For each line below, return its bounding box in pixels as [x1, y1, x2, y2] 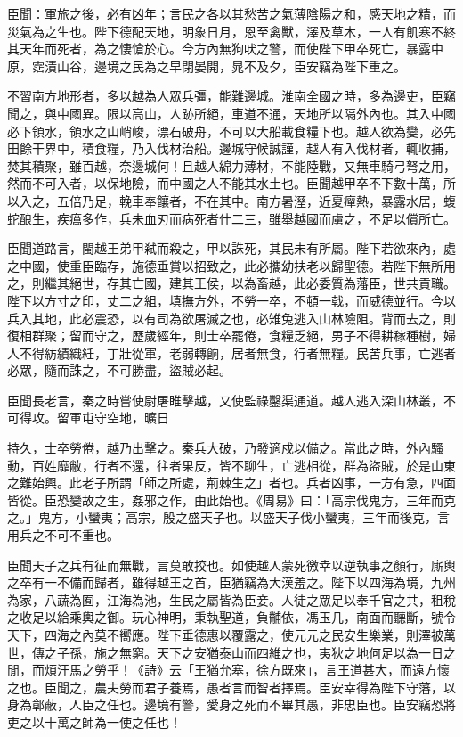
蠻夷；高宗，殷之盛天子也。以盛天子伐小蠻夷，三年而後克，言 [87, 508, 450, 527]
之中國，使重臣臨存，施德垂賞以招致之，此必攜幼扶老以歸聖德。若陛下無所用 [7, 256, 456, 274]
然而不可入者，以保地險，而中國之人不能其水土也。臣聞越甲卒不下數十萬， [7, 174, 443, 192]
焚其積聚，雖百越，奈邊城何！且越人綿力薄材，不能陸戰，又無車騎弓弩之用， [7, 156, 456, 175]
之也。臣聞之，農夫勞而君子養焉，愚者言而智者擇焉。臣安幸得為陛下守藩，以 [7, 677, 456, 696]
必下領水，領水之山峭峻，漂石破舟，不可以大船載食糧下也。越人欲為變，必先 [7, 121, 456, 140]
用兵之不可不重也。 [7, 526, 119, 545]
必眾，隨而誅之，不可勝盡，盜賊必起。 [7, 361, 231, 380]
